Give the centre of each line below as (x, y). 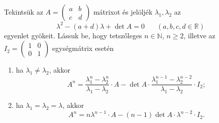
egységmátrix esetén (83, 48)
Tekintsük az (24, 12)
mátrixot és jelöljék (123, 12)
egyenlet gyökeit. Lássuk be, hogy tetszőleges (73, 35)
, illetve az (199, 35)
